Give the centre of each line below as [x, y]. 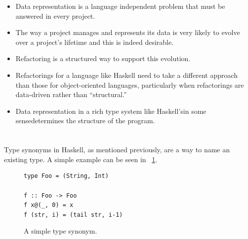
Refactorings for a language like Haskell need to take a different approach [127, 75]
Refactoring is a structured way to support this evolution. [103, 58]
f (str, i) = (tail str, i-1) [73, 215]
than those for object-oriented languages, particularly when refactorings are [130, 85]
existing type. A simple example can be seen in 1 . [81, 159]
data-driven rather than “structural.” [71, 94]
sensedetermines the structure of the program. [85, 120]
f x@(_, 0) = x [49, 205]
